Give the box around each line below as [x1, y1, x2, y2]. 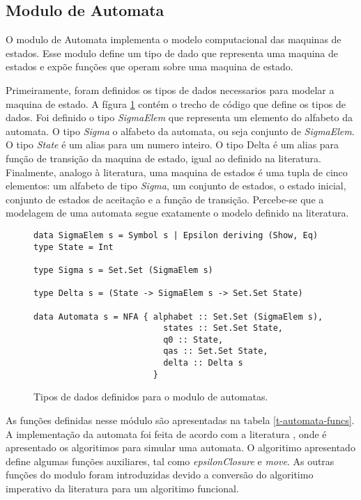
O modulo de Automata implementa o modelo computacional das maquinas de [6, 32, 341, 47]
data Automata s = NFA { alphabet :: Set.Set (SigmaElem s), [33, 311, 323, 322]
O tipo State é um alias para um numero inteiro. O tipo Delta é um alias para [6, 137, 339, 152]
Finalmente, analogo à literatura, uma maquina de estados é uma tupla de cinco [6, 164, 348, 179]
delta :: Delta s [163, 358, 243, 368]
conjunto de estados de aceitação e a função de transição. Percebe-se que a [6, 192, 324, 206]
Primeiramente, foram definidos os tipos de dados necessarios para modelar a [6, 82, 335, 97]
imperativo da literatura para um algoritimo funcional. [6, 481, 239, 496]
